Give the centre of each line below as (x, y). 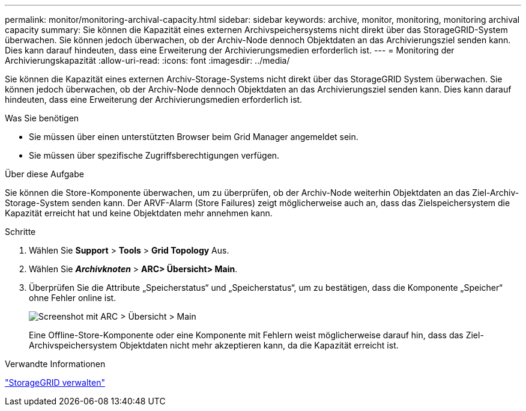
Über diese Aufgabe (44, 174)
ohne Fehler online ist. (73, 298)
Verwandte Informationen (55, 364)
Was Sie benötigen (42, 118)
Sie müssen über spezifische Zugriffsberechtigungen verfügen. (154, 155)
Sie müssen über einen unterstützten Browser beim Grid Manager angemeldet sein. (194, 137)
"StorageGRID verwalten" (55, 382)
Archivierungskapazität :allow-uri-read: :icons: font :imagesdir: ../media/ (147, 60)
